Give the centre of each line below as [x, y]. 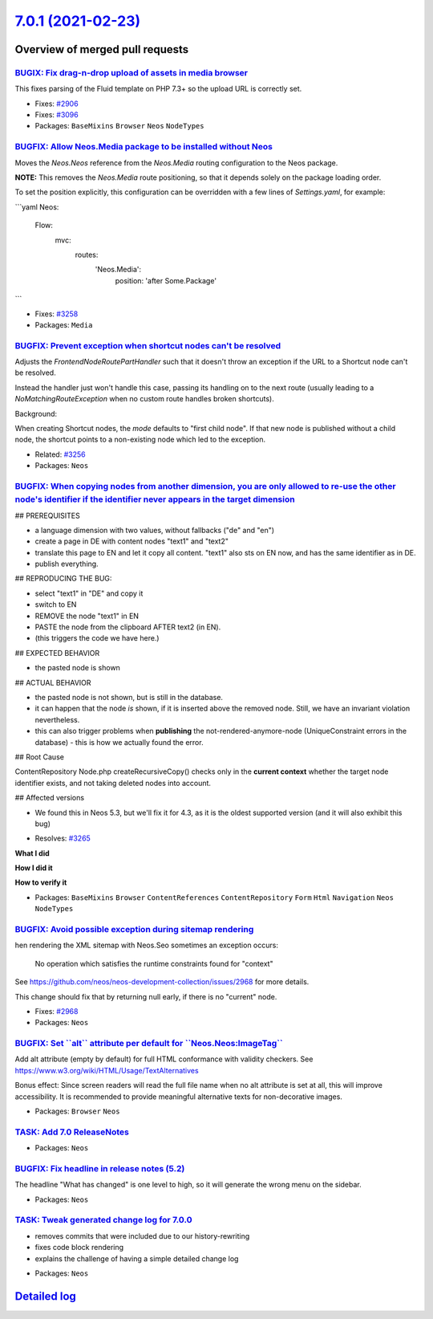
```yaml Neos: [37, 207]
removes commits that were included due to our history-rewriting [142, 1236]
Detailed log [45, 1296]
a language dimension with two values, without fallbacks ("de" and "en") [155, 530]
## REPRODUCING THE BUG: [63, 579]
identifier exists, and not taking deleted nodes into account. [113, 783]
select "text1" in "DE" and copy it [89, 593]
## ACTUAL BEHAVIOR [53, 682]
